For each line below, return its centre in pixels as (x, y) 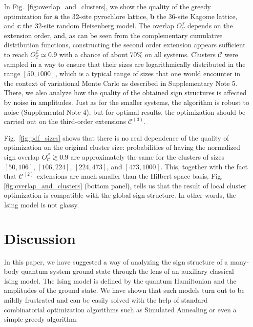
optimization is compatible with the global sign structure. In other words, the (120, 195)
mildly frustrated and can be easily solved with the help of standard (106, 299)
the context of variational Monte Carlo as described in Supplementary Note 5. (121, 83)
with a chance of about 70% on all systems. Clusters (137, 54)
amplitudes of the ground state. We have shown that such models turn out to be (124, 290)
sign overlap (22, 156)
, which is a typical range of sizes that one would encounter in (148, 73)
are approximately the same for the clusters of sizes (147, 156)
